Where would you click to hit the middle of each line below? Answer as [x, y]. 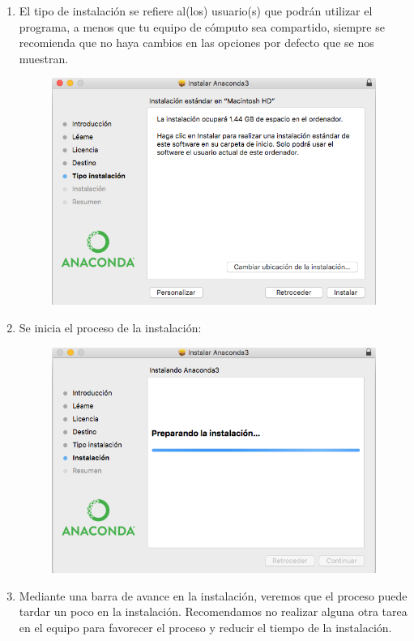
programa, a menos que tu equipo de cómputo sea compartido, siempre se [202, 26]
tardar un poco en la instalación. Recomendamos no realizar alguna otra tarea [213, 611]
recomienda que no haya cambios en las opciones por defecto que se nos [196, 43]
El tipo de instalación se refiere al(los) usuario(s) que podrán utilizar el [196, 11]
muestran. [44, 58]
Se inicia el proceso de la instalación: [110, 328]
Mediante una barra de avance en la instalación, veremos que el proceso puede [213, 595]
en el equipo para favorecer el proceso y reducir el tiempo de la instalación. [205, 627]
